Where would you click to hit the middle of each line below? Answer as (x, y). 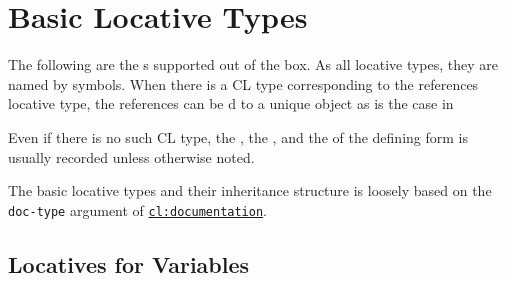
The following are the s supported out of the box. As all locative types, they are (253, 64)
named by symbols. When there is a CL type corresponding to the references (243, 83)
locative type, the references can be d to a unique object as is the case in (231, 103)
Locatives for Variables (129, 263)
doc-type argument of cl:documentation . (137, 209)
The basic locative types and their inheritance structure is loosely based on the (250, 190)
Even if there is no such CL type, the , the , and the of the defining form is (238, 136)
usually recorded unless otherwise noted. (131, 156)
